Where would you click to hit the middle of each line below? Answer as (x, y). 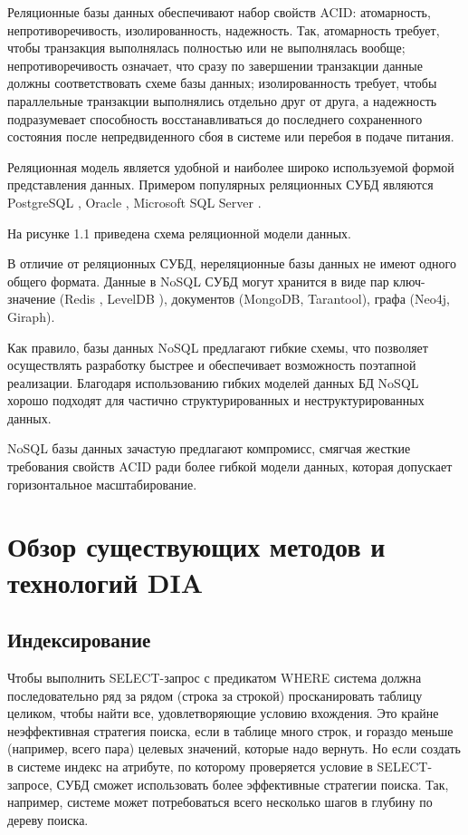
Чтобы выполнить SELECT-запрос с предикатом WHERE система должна (215, 678)
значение (32, 299)
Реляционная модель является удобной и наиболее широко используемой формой (231, 166)
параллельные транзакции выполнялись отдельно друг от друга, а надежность (222, 100)
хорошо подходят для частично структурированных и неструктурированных (216, 400)
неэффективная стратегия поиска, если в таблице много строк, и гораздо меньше (230, 730)
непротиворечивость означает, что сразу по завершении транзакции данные (215, 65)
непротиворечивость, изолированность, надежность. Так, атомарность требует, (224, 29)
